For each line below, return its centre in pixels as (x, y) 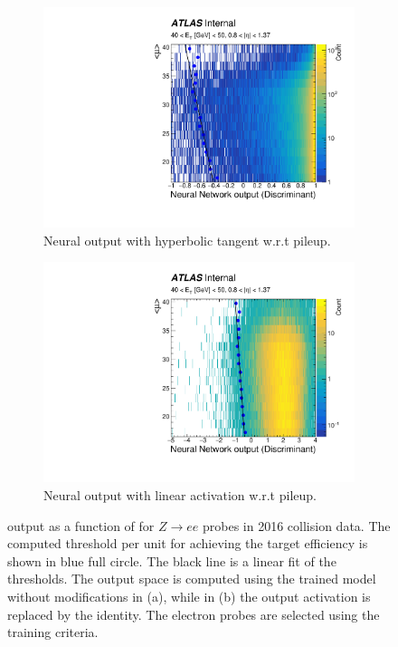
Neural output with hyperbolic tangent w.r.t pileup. (187, 240)
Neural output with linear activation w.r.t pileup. (180, 495)
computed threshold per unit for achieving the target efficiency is (188, 543)
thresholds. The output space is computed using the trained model (192, 579)
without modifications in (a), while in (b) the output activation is (189, 596)
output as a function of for (81, 525)
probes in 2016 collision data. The (297, 525)
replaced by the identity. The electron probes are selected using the (194, 614)
